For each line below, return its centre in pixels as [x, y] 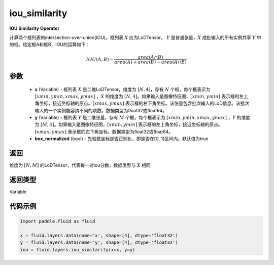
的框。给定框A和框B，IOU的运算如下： [50, 45]
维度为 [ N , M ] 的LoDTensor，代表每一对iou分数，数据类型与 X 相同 [80, 165]
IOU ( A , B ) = [100, 59]
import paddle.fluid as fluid [58, 222]
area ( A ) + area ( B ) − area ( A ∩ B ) [151, 62]
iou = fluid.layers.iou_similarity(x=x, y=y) [78, 250]
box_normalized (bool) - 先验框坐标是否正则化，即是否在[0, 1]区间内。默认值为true [122, 139]
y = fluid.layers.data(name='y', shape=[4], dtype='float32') [99, 242]
